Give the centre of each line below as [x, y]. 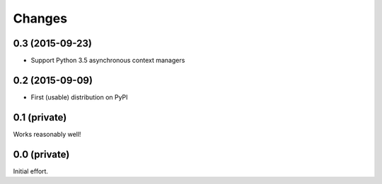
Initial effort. [31, 171]
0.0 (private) [41, 154]
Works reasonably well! [47, 134]
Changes [40, 18]
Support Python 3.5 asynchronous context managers [108, 61]
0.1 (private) [40, 117]
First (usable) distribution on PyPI [79, 97]
